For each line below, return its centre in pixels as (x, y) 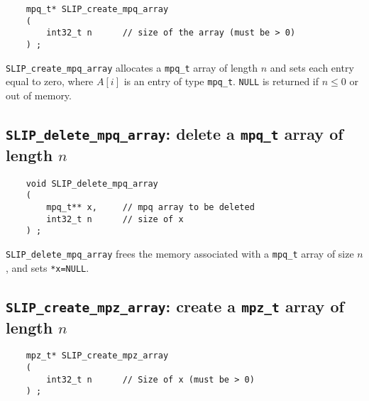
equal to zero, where (50, 81)
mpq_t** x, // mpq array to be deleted (150, 208)
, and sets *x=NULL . (48, 267)
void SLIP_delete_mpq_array (92, 183)
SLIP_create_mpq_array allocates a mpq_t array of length (132, 67)
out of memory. (39, 95)
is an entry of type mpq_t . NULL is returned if (221, 81)
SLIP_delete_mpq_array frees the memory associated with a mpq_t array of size (180, 253)
